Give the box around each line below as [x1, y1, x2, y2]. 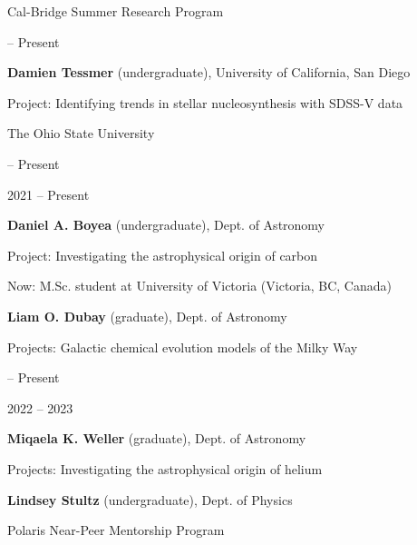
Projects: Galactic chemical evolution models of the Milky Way [7, 337, 358, 356]
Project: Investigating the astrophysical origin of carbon [7, 245, 318, 264]
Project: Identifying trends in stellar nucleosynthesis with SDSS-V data [7, 93, 403, 112]
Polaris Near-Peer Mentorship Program [7, 520, 225, 540]
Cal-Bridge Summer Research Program [7, 2, 224, 20]
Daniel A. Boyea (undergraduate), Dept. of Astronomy [7, 215, 325, 234]
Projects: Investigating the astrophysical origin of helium [7, 459, 323, 478]
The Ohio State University [7, 124, 155, 143]
